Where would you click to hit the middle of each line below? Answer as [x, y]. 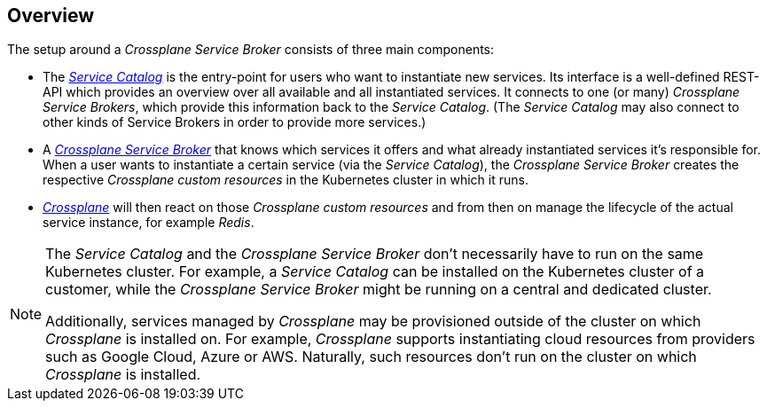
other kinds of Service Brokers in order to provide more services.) [235, 122]
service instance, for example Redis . [149, 223]
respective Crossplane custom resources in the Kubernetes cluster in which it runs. [286, 180]
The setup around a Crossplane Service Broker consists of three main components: [251, 50]
